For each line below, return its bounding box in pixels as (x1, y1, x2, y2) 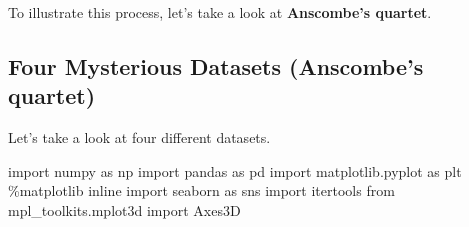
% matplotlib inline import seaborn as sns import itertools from (8, 180, 395, 201)
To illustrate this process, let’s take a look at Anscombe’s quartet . (8, 2, 432, 22)
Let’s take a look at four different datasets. (8, 127, 271, 148)
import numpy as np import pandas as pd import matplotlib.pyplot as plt (8, 160, 462, 181)
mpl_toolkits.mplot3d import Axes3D (8, 199, 241, 220)
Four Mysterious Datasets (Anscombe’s (8, 50, 424, 81)
